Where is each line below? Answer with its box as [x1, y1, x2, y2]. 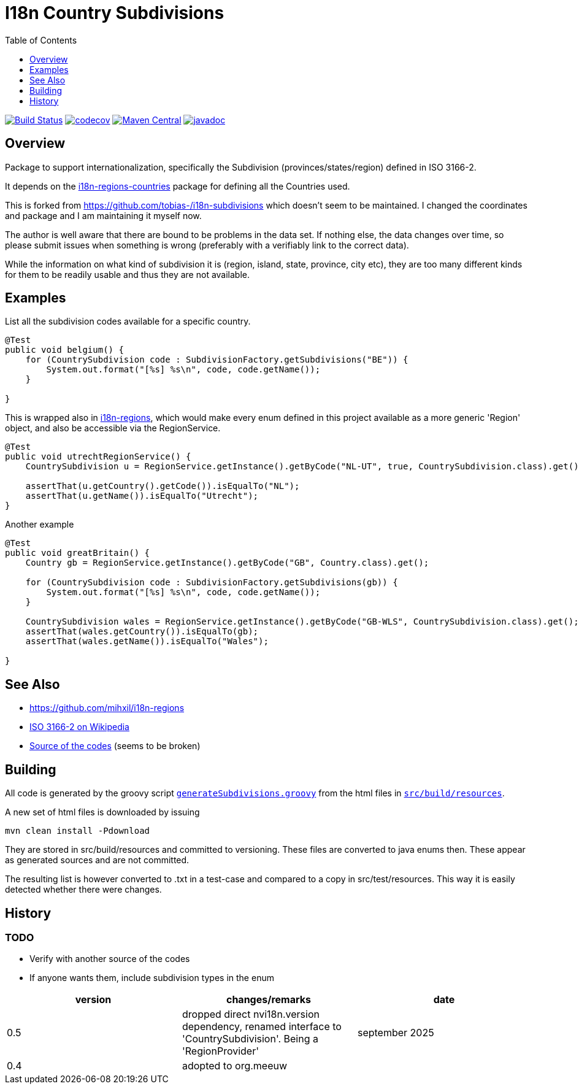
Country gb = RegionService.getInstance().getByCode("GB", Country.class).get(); [25, 558, 429, 568]
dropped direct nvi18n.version [182, 1008, 320, 1021]
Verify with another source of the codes [29, 953, 190, 964]
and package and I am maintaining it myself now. [5, 210, 202, 221]
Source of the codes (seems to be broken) [29, 741, 201, 752]
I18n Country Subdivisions [5, 2, 224, 23]
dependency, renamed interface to [182, 1020, 342, 1033]
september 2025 [357, 1026, 434, 1039]
